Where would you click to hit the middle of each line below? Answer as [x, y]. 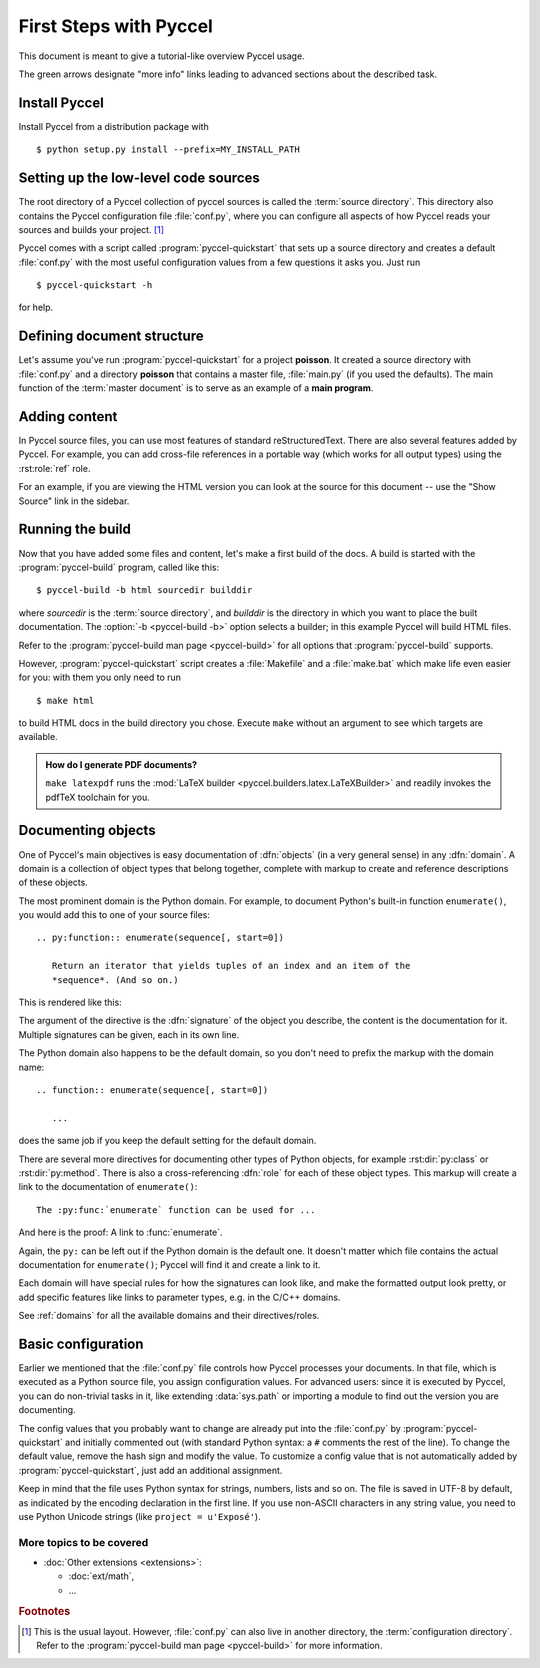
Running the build [75, 529]
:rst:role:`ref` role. [54, 468]
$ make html [65, 700]
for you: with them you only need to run [100, 677]
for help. [36, 307]
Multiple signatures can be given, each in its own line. [129, 1034]
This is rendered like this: [70, 1002]
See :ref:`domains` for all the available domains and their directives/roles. [169, 1316]
